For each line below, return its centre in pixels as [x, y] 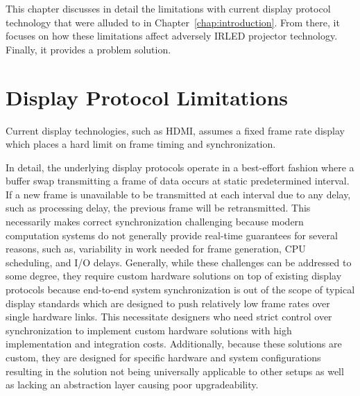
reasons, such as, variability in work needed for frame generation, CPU [156, 249]
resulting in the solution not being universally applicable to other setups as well [175, 371]
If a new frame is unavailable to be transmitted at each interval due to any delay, [178, 194]
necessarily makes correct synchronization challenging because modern [155, 222]
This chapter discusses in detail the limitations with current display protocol [168, 8]
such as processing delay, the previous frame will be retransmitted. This [158, 208]
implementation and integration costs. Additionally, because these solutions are [174, 344]
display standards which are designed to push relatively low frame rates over [168, 303]
